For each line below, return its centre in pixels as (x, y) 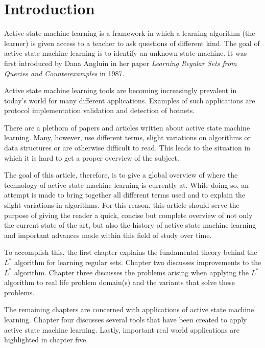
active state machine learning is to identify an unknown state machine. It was (126, 53)
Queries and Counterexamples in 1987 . (64, 73)
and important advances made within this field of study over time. (108, 235)
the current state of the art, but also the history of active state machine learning (130, 225)
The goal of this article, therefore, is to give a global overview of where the (121, 175)
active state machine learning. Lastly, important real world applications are (122, 329)
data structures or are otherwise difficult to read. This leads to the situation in (127, 148)
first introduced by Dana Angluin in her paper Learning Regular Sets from (121, 63)
